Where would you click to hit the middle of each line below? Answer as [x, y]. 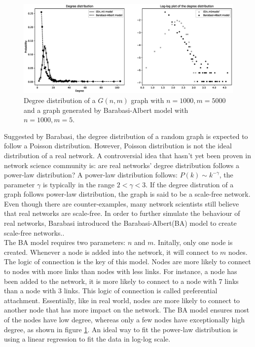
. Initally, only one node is [193, 242]
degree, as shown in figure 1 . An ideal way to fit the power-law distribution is [121, 329]
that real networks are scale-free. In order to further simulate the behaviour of [122, 213]
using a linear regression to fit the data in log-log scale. [87, 339]
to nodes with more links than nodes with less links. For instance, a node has [121, 271]
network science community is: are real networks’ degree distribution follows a [122, 165]
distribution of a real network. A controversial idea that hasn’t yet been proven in [127, 155]
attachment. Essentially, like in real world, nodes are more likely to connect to [122, 300]
